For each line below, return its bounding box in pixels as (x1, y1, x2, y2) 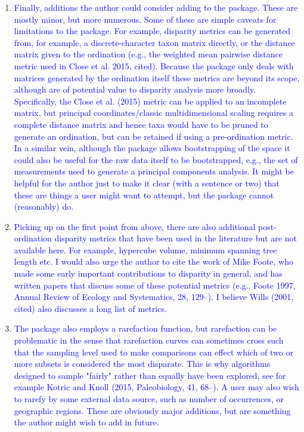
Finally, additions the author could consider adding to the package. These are (14, 1, 298, 13)
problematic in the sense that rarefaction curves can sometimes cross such (14, 334, 284, 347)
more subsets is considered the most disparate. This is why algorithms (14, 357, 271, 370)
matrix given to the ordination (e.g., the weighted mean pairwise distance (14, 48, 283, 60)
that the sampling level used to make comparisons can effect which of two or (14, 345, 293, 358)
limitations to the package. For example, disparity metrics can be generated (14, 24, 291, 37)
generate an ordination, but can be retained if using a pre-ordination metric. (14, 130, 293, 142)
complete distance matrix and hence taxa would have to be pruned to (14, 118, 268, 130)
